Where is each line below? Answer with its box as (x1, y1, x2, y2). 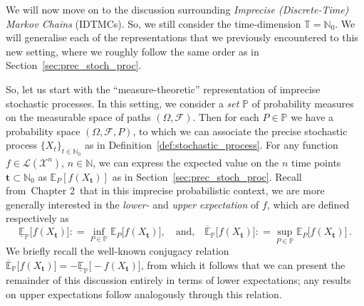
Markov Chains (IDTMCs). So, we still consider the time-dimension (6, 16, 301, 31)
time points (291, 154, 341, 169)
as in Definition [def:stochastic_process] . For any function (84, 137, 338, 152)
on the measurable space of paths (6, 110, 151, 125)
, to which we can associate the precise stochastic (132, 123, 348, 138)
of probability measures (251, 95, 354, 110)
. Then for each (192, 110, 259, 125)
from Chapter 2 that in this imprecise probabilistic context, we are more (6, 183, 325, 198)
